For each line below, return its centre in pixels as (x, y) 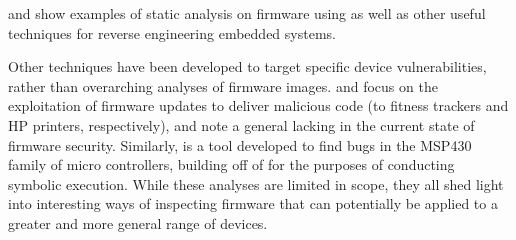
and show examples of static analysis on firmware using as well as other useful (247, 13)
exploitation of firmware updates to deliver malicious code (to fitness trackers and (258, 105)
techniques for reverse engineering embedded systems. (172, 32)
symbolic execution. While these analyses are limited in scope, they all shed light (256, 183)
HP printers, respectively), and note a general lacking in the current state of (241, 124)
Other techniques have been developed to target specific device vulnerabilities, (247, 66)
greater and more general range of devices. (138, 222)
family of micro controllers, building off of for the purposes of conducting (231, 164)
